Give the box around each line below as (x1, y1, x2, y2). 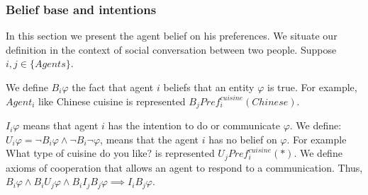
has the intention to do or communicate (108, 118, 280, 133)
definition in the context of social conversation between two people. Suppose (6, 42, 337, 57)
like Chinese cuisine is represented (38, 93, 186, 108)
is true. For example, (267, 80, 357, 94)
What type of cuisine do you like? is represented (6, 146, 215, 160)
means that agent (23, 118, 99, 133)
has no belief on (208, 131, 277, 146)
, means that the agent (100, 131, 199, 146)
